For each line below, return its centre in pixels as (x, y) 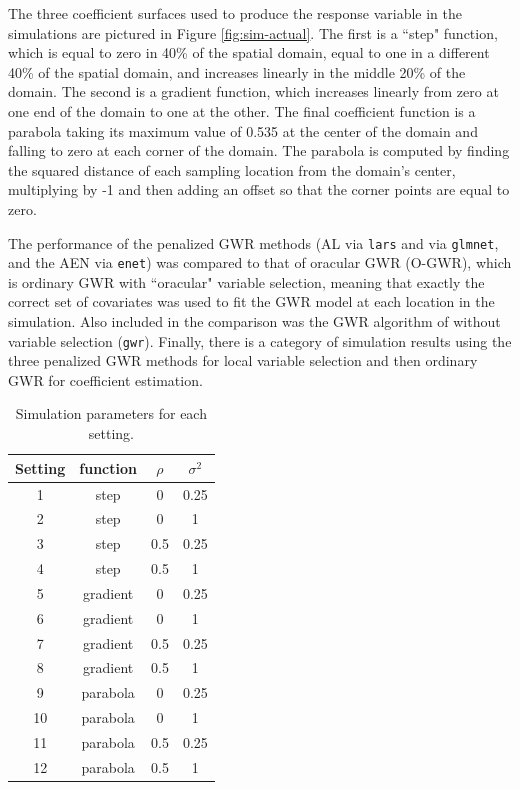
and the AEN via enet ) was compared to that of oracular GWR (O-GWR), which (260, 262)
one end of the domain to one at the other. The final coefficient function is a (242, 110)
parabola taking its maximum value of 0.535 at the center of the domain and (243, 130)
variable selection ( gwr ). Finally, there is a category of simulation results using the (260, 340)
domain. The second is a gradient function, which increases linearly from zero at (253, 91)
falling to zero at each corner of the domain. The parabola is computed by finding (259, 150)
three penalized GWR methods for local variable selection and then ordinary (243, 360)
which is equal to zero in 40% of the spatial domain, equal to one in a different (249, 52)
